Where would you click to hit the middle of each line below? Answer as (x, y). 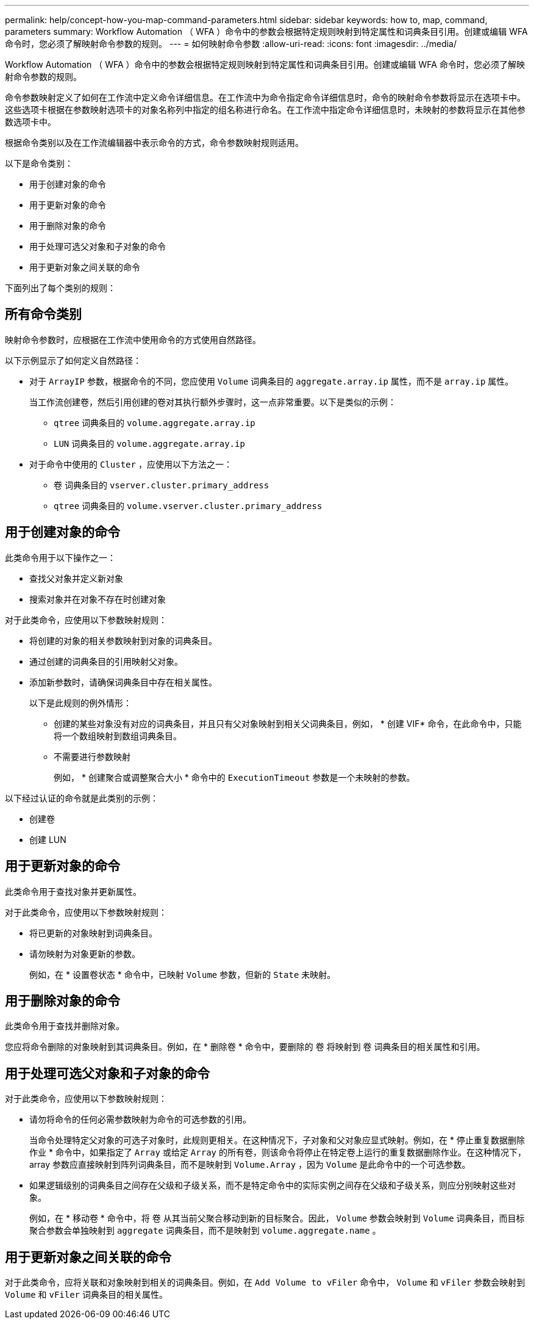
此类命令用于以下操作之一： (60, 557)
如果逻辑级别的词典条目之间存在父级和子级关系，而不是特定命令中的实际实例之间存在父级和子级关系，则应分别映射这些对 (272, 1185)
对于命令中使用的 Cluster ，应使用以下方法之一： (131, 464)
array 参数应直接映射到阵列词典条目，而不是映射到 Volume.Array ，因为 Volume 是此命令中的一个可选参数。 (250, 1165)
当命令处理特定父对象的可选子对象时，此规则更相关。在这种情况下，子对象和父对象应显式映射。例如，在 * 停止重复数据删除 (277, 1140)
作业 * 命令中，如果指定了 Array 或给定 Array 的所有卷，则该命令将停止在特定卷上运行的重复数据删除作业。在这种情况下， (278, 1152)
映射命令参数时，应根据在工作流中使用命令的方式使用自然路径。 (133, 339)
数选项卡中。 (30, 122)
